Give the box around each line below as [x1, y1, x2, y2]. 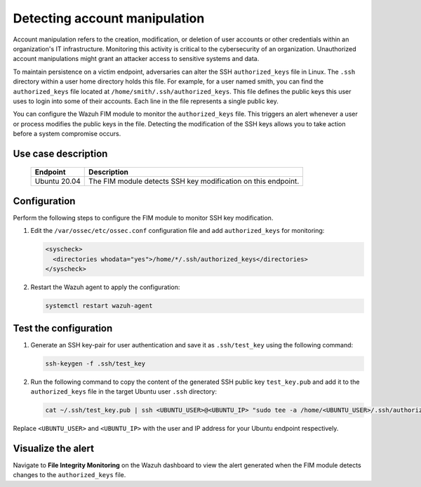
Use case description [13, 147, 108, 159]
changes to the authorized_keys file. [13, 471, 126, 479]
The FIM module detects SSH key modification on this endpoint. [88, 176, 300, 186]
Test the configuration [13, 322, 113, 334]
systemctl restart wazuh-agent [45, 302, 154, 310]
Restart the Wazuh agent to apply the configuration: [30, 283, 180, 291]
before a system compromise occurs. [13, 130, 121, 138]
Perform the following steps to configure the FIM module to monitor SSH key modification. [13, 213, 274, 222]
